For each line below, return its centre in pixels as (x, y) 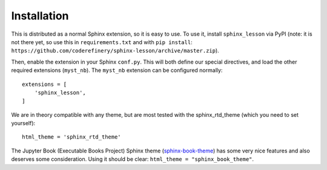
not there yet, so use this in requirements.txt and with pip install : (102, 42)
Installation (40, 16)
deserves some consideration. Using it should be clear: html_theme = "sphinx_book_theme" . (133, 159)
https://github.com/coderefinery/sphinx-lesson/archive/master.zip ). (115, 51)
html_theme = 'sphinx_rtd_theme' (71, 137)
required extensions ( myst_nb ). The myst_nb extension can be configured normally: (117, 70)
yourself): (23, 123)
